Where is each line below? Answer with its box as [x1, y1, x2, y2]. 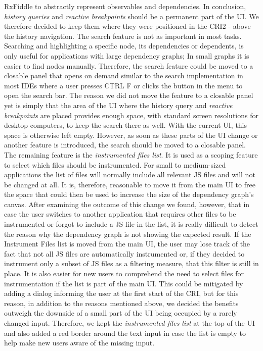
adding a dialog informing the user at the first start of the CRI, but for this [4, 288, 239, 298]
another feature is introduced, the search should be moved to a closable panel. [4, 139, 246, 150]
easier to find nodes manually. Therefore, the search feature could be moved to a [4, 60, 253, 71]
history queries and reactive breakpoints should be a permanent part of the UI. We [4, 11, 259, 21]
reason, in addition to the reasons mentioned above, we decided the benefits [4, 297, 239, 308]
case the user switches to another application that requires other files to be [4, 209, 236, 219]
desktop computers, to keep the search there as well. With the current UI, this [4, 120, 247, 130]
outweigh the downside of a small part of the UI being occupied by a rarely [4, 308, 237, 318]
